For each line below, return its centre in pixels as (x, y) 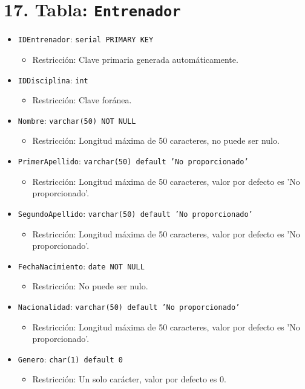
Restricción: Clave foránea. (82, 100)
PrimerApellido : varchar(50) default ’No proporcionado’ (133, 161)
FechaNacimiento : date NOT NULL (81, 265)
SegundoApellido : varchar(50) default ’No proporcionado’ (135, 213)
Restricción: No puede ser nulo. (90, 286)
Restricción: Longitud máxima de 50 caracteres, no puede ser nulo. (156, 140)
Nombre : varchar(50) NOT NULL (77, 120)
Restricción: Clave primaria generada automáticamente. (135, 59)
